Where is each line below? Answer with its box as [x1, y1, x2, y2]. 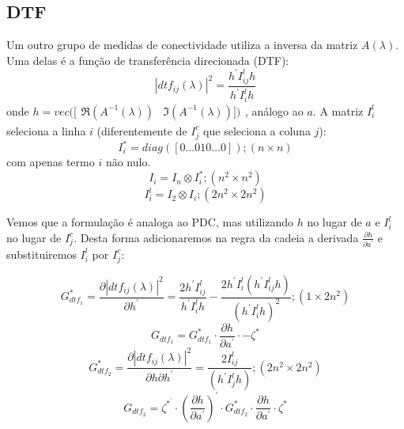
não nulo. [105, 154, 151, 169]
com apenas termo [6, 154, 95, 169]
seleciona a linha [6, 122, 86, 139]
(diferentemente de [96, 122, 187, 139]
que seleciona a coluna [203, 122, 311, 139]
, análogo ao [244, 102, 304, 119]
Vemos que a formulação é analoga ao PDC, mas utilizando [6, 214, 294, 230]
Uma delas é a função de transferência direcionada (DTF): [6, 51, 289, 68]
